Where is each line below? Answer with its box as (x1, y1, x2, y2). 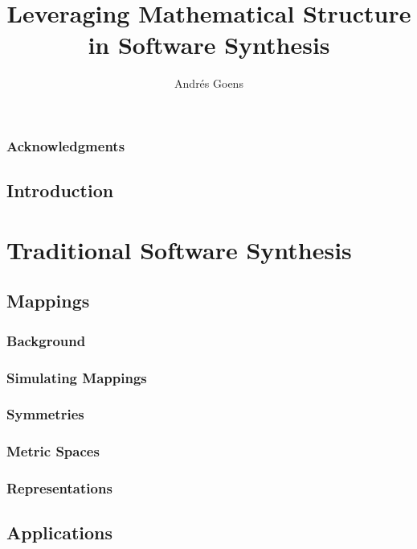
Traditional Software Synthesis (6, 233, 352, 266)
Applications (6, 520, 113, 545)
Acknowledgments (6, 135, 125, 155)
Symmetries (6, 404, 84, 424)
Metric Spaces (6, 441, 100, 461)
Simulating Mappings (6, 367, 147, 387)
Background (6, 330, 86, 350)
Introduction (6, 178, 114, 203)
